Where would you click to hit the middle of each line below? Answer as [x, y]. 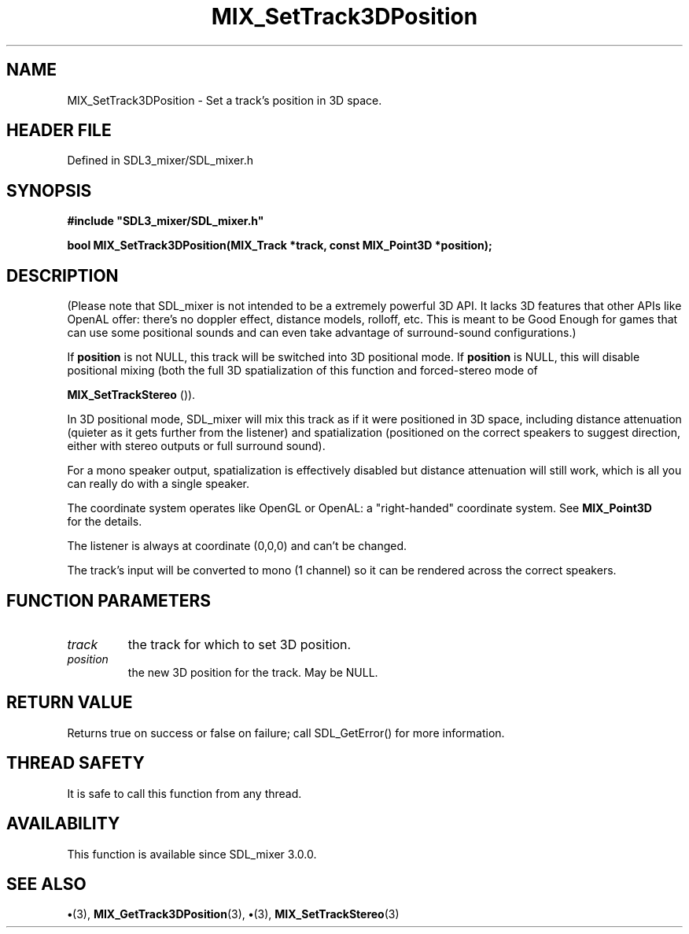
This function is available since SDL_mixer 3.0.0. [192, 854]
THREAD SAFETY [76, 763]
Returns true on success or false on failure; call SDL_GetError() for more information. [286, 733]
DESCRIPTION [63, 275]
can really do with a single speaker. [158, 484]
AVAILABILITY [63, 824]
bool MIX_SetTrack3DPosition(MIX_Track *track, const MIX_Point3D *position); [280, 245]
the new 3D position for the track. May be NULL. [253, 672]
